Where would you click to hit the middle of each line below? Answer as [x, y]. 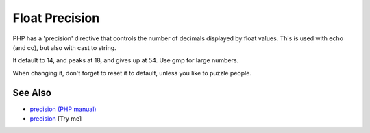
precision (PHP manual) [63, 109]
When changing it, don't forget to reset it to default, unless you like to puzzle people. [132, 73]
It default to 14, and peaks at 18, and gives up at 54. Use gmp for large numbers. [126, 60]
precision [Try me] [56, 119]
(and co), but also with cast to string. [64, 47]
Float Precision [56, 18]
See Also [32, 93]
